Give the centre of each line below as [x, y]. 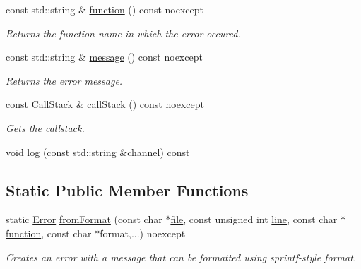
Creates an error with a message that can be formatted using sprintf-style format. [181, 257]
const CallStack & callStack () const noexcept [105, 104]
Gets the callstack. [45, 127]
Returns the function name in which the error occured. [123, 33]
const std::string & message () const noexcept [104, 57]
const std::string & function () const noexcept [105, 9]
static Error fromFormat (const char [84, 219]
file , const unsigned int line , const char [254, 219]
